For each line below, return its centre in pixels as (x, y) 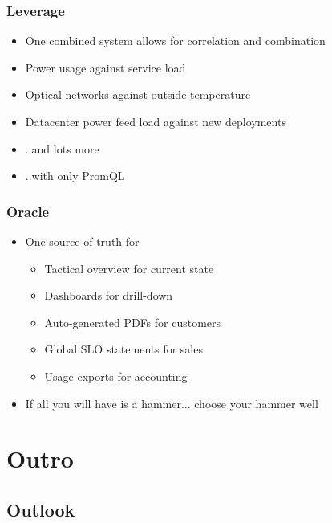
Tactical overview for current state (129, 268)
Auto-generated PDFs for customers (133, 322)
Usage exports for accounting (116, 376)
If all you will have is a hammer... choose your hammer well (172, 403)
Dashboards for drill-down (109, 295)
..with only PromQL (75, 176)
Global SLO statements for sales (123, 349)
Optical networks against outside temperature (138, 94)
